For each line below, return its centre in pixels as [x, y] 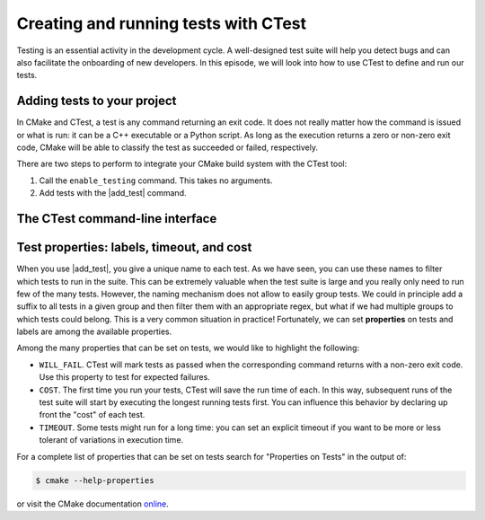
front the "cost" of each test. [92, 415]
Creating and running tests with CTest [162, 23]
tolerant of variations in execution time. [111, 440]
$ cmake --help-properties [95, 480]
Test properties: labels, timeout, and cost [134, 247]
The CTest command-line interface [117, 219]
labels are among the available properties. [94, 331]
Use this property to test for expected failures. [124, 377]
